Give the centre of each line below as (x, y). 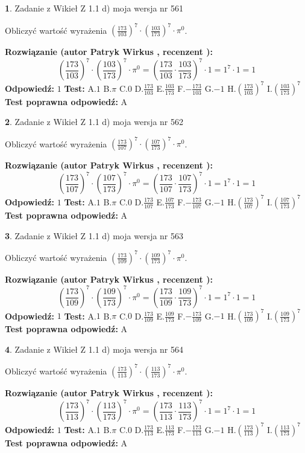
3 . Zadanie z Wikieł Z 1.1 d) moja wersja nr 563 (94, 235)
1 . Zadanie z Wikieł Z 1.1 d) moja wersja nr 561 (94, 8)
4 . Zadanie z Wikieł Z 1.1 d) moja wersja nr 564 (94, 349)
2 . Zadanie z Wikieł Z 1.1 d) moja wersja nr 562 (94, 122)
